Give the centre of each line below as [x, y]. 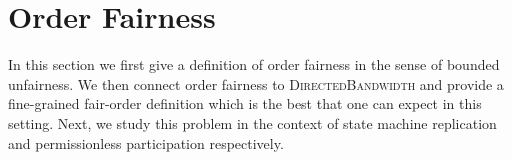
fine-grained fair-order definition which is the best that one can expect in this [245, 103]
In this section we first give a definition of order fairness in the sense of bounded [254, 64]
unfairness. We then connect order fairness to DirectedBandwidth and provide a [256, 83]
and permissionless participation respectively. [146, 142]
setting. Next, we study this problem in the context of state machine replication [252, 122]
